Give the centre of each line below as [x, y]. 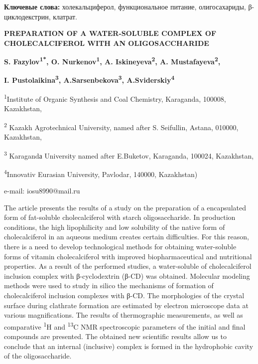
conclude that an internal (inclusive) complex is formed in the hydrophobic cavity [129, 346]
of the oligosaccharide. [38, 356]
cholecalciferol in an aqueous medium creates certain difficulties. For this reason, [127, 237]
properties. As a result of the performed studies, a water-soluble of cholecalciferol [128, 266]
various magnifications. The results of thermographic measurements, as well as [124, 315]
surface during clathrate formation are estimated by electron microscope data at [126, 305]
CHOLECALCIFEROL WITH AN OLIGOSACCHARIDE [107, 43]
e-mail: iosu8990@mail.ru [42, 191]
